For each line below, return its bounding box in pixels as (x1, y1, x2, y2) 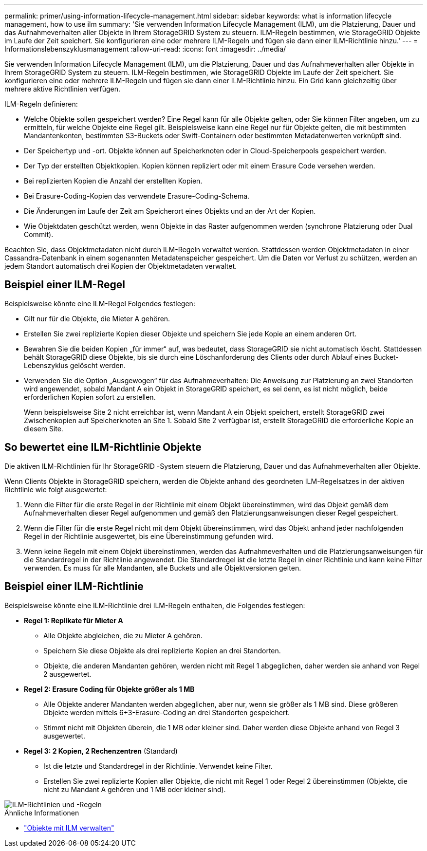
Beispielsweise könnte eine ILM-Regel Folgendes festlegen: (4, 299, 195, 308)
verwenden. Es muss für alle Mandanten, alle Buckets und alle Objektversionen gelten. (24, 563, 301, 572)
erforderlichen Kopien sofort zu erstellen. (24, 392, 156, 401)
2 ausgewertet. (43, 669, 92, 678)
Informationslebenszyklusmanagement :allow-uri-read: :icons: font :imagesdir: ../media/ (4, 45, 286, 53)
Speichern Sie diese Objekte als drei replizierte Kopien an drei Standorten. (43, 646, 281, 655)
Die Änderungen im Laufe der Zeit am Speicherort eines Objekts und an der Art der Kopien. (24, 207, 316, 215)
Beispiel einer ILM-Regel (4, 278, 125, 291)
